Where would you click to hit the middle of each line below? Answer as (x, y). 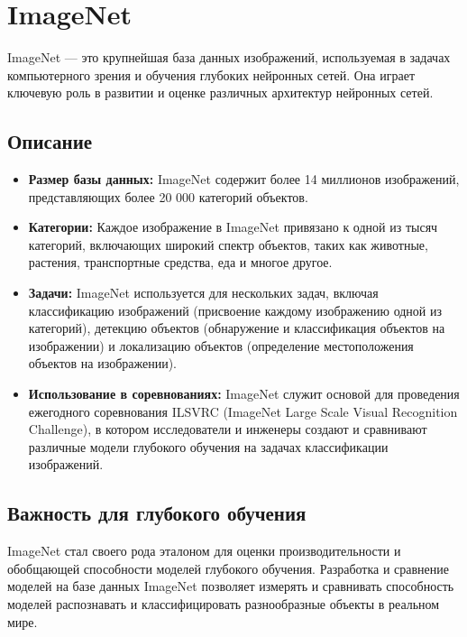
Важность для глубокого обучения (157, 513)
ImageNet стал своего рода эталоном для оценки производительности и (204, 551)
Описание (50, 141)
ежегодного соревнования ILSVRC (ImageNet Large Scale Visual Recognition (243, 411)
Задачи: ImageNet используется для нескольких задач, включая (203, 293)
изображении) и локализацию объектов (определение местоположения (221, 345)
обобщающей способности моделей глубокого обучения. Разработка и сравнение (229, 568)
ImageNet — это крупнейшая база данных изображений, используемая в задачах (229, 57)
